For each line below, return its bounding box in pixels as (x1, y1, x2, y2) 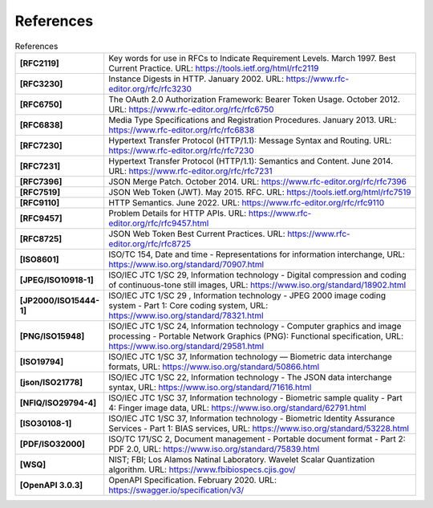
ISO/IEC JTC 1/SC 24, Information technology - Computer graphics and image (108, 320, 402, 331)
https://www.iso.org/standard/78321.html (108, 310, 264, 321)
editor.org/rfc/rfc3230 (108, 83, 192, 94)
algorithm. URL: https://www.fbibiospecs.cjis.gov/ (108, 464, 296, 475)
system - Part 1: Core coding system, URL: (108, 299, 269, 311)
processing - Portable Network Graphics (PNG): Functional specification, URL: (108, 330, 404, 341)
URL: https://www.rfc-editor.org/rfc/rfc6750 (108, 104, 274, 115)
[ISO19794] (19, 356, 64, 367)
